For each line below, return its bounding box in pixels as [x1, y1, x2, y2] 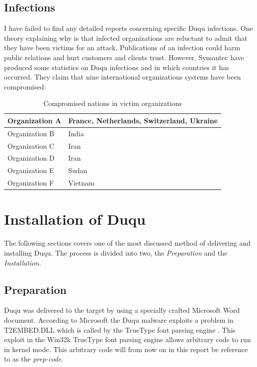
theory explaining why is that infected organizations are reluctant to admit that [4, 32, 248, 43]
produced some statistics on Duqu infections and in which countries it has [4, 62, 229, 72]
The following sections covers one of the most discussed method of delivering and [4, 238, 251, 248]
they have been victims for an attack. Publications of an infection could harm [4, 42, 241, 53]
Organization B [7, 128, 54, 138]
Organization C [7, 140, 55, 151]
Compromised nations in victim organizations [43, 98, 182, 108]
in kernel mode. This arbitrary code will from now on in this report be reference [4, 344, 248, 354]
